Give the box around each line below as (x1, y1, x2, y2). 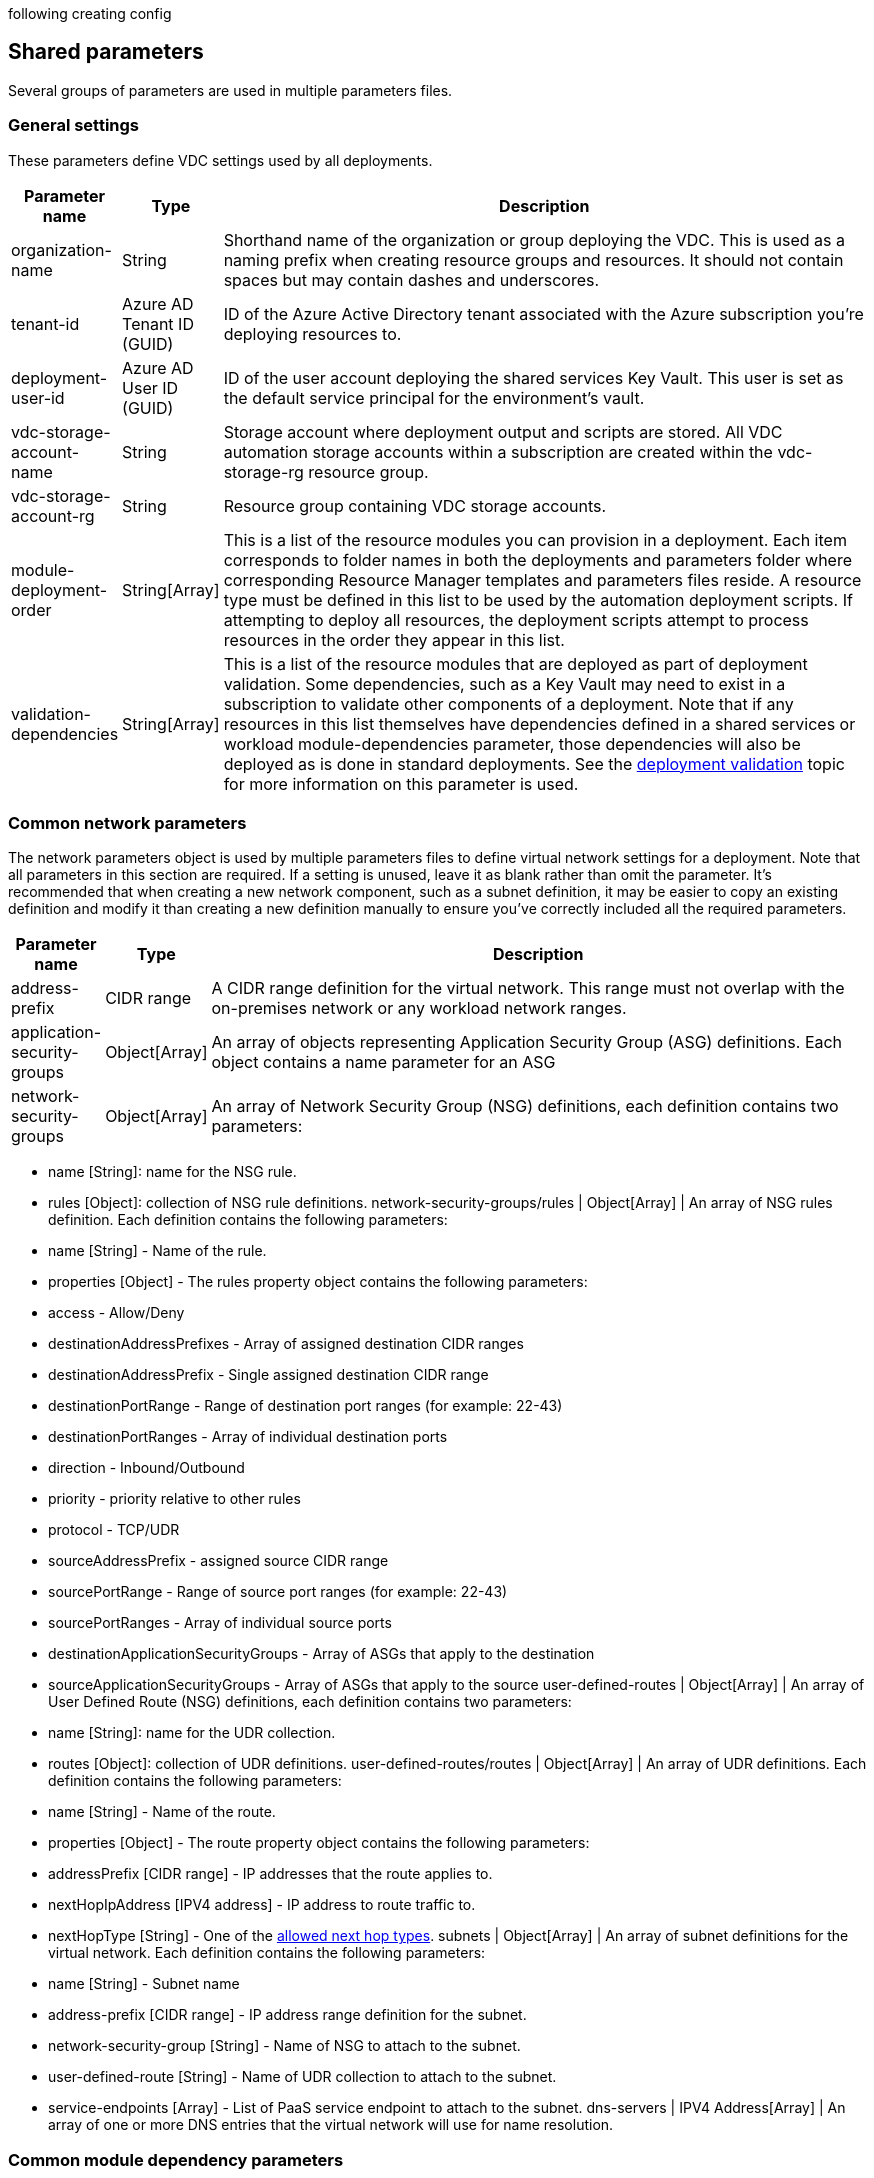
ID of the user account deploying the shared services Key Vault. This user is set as (223, 367, 844, 388)
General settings (8, 115, 140, 136)
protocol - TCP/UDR (48, 1521, 180, 1539)
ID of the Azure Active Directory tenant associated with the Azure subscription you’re (223, 303, 864, 324)
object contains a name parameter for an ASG (211, 1052, 556, 1073)
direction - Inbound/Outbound (48, 1459, 245, 1477)
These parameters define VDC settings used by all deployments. (8, 151, 433, 169)
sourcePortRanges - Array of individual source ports (48, 1614, 392, 1632)
